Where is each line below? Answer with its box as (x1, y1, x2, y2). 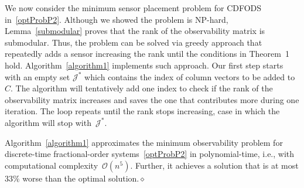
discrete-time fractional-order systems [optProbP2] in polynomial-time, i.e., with (5, 148, 295, 160)
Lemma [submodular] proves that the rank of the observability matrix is (5, 25, 265, 37)
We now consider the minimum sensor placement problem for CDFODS (5, 2, 262, 13)
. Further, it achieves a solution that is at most (130, 159, 299, 171)
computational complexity (5, 159, 98, 171)
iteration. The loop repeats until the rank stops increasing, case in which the (5, 105, 280, 117)
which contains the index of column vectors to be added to (84, 70, 295, 83)
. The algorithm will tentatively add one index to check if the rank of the (11, 82, 273, 94)
